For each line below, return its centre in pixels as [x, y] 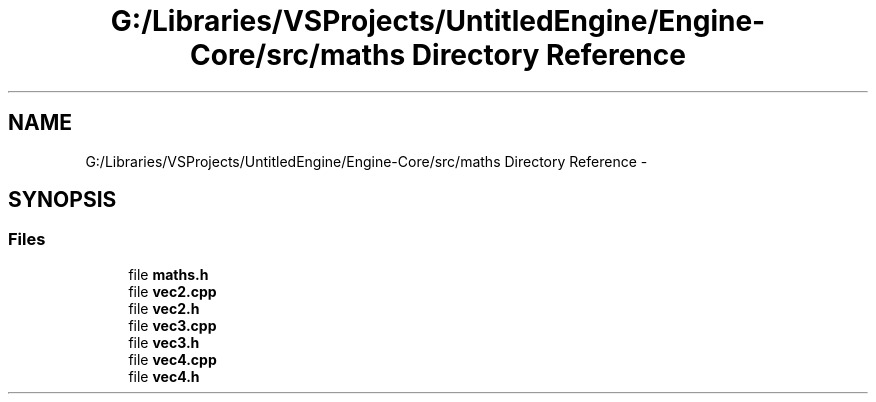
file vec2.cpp [172, 291]
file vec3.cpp [172, 325]
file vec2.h [164, 308]
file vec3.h [164, 342]
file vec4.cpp [172, 359]
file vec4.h [164, 376]
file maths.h [168, 274]
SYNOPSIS [62, 200]
